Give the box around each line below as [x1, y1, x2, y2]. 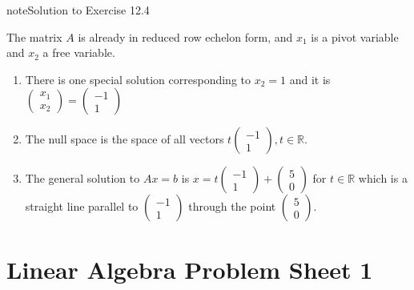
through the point [188, 198, 276, 215]
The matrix [6, 28, 62, 45]
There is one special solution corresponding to [25, 70, 251, 87]
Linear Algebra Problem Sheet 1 [6, 252, 373, 285]
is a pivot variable [311, 28, 399, 45]
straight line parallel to [25, 198, 139, 215]
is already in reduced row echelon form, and [78, 28, 293, 45]
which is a [358, 170, 408, 187]
